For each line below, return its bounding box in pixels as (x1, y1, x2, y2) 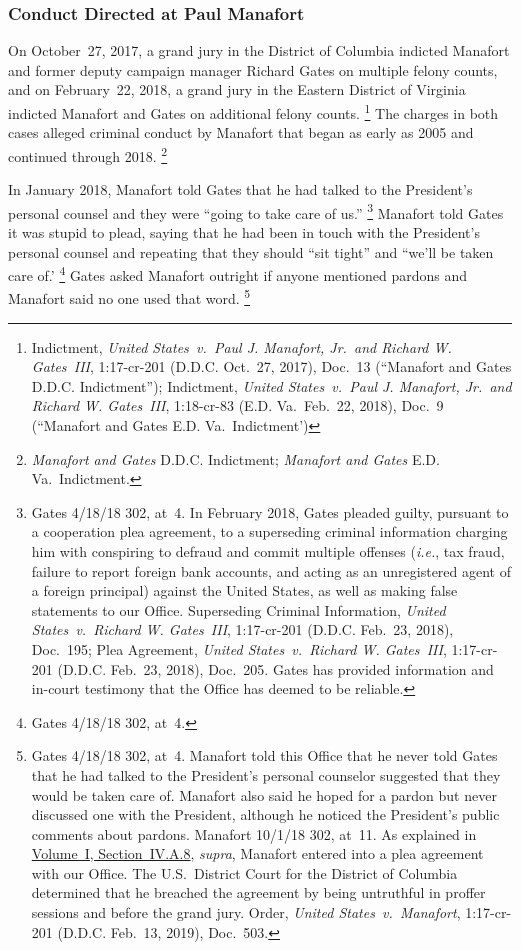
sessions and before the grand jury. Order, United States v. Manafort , (31, 902, 461, 923)
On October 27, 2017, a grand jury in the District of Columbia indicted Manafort (8, 40, 510, 61)
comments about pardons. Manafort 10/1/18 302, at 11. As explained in (31, 823, 477, 844)
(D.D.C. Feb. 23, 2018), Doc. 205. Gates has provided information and (57, 658, 494, 679)
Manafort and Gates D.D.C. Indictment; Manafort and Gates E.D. (31, 448, 440, 469)
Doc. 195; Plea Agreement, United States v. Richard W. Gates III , (31, 638, 447, 659)
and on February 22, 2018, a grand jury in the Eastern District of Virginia (8, 79, 466, 100)
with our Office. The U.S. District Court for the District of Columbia (31, 862, 458, 883)
